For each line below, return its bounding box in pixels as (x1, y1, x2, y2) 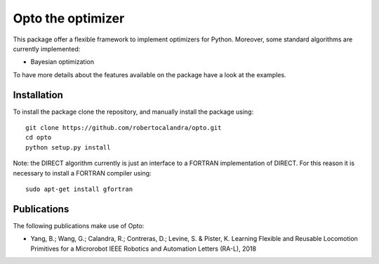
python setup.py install (25, 143, 111, 151)
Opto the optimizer (13, 11, 125, 26)
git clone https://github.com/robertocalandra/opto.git (25, 124, 222, 132)
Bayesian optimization (30, 58, 95, 66)
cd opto (25, 133, 52, 142)
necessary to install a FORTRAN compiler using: (13, 169, 152, 177)
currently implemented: (13, 44, 81, 53)
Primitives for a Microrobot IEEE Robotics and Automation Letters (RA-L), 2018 (30, 244, 256, 253)
